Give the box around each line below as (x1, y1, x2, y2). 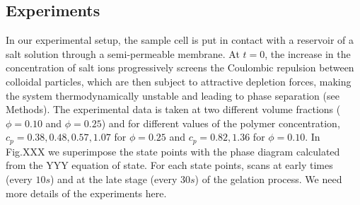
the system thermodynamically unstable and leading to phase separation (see (6, 88, 339, 102)
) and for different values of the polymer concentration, (101, 115, 340, 130)
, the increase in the (265, 46, 351, 61)
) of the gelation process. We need (194, 172, 342, 186)
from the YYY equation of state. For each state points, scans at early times (6, 158, 333, 172)
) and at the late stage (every (50, 172, 178, 186)
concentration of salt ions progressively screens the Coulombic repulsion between (6, 60, 354, 75)
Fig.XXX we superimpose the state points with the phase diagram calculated (6, 143, 340, 158)
